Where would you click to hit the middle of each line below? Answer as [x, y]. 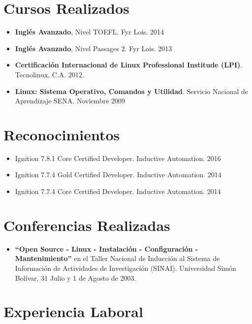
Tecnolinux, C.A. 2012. [49, 74]
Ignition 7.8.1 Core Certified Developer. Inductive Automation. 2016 [118, 158]
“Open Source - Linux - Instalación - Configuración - [107, 248]
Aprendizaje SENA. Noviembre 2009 [70, 101]
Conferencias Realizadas [87, 225]
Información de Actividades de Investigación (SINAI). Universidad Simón [126, 268]
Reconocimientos [62, 134]
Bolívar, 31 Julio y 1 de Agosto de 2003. [76, 277]
